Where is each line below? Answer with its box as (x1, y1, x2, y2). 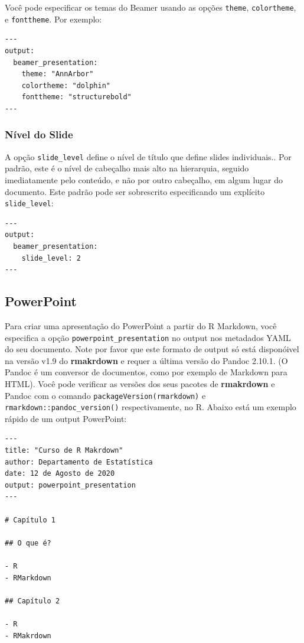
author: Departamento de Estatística (5, 457, 153, 466)
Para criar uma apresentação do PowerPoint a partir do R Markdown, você (5, 319, 277, 332)
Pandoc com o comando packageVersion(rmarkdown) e (5, 389, 206, 401)
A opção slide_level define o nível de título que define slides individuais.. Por (5, 150, 292, 163)
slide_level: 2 (21, 254, 81, 262)
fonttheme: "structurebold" (21, 93, 132, 102)
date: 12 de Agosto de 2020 (5, 469, 115, 478)
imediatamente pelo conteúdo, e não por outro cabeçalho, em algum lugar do (5, 173, 283, 186)
